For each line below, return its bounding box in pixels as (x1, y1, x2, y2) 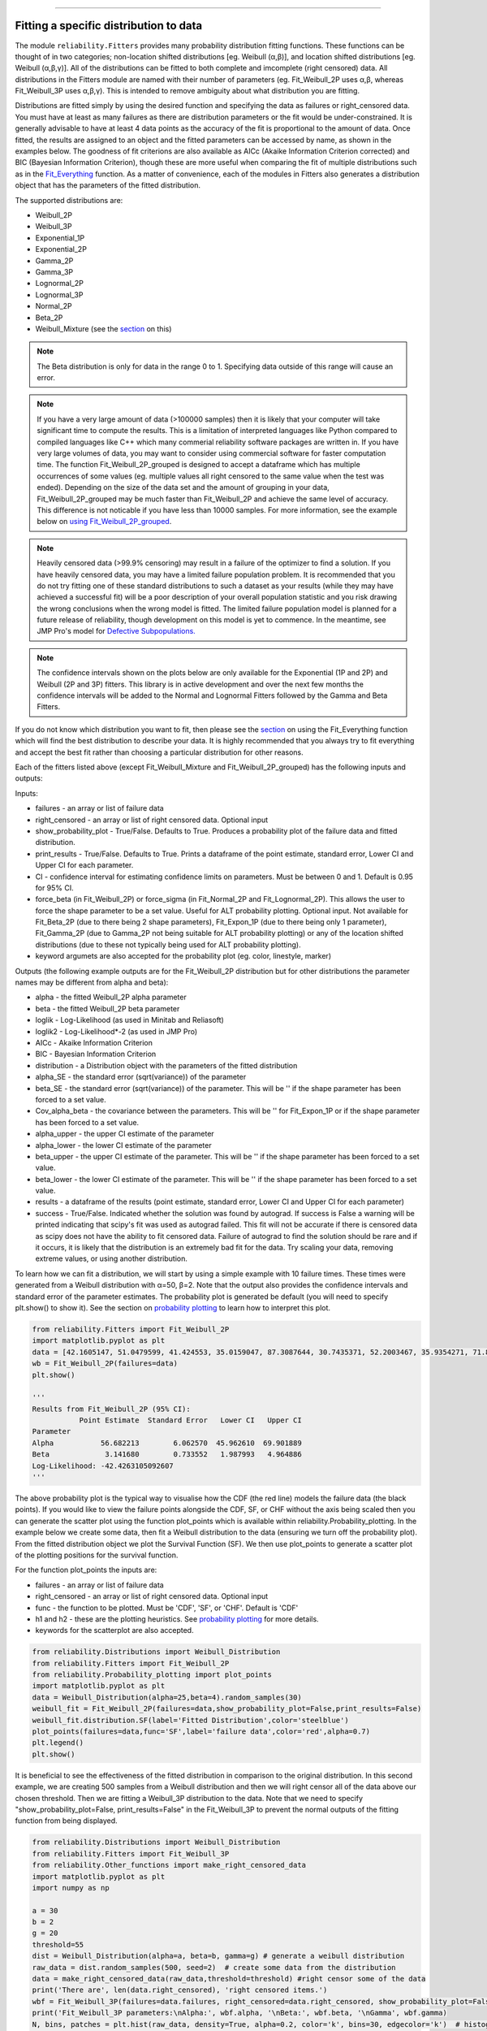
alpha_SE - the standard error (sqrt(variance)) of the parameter (35, 1072, 247, 1082)
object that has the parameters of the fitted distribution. (15, 180, 201, 190)
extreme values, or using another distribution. (35, 1254, 188, 1263)
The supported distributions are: (15, 195, 123, 205)
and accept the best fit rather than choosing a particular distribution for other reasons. (15, 747, 304, 757)
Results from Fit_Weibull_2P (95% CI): (32, 1404, 191, 1414)
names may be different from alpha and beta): (15, 977, 169, 987)
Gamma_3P (35, 266, 74, 276)
